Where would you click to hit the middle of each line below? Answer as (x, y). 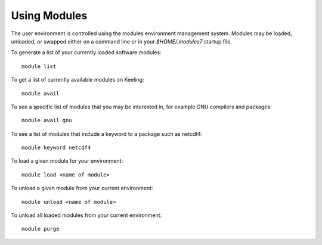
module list (39, 66)
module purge (41, 229)
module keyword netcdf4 (56, 148)
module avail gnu (47, 120)
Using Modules (49, 15)
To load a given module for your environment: (67, 161)
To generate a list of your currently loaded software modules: (86, 52)
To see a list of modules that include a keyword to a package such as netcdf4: (107, 134)
